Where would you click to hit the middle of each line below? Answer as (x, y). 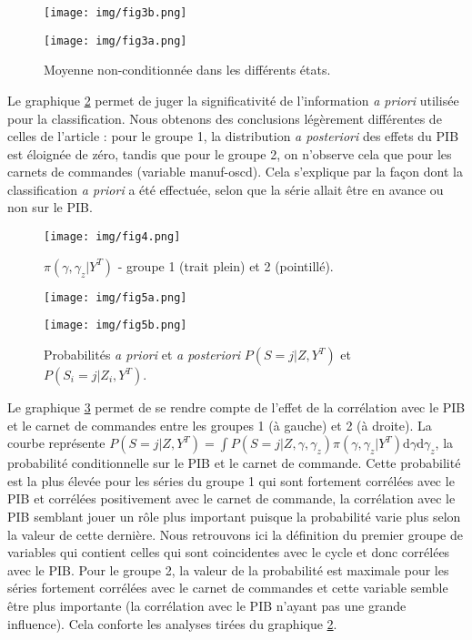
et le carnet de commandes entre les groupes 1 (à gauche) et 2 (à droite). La (220, 425)
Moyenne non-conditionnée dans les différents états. (187, 70)
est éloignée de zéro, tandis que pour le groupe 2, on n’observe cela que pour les (230, 153)
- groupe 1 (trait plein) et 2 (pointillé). (226, 265)
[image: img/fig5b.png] (115, 325)
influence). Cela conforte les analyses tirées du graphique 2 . (172, 623)
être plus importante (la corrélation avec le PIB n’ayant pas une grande (207, 605)
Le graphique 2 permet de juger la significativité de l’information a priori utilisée (233, 100)
